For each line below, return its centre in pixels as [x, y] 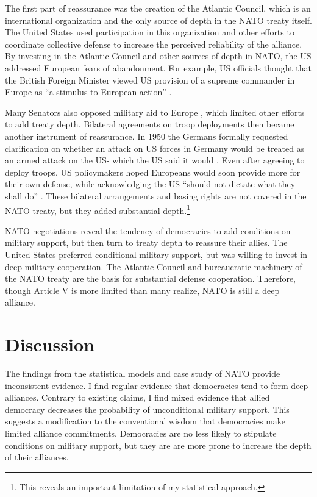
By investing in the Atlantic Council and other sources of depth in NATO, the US [158, 56]
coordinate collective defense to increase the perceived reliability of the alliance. [154, 44]
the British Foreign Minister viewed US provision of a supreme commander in [150, 80]
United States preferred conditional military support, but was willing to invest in [156, 254]
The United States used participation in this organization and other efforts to [150, 32]
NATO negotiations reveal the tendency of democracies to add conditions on [148, 230]
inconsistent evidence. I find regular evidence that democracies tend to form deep [157, 385]
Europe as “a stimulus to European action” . [88, 92]
